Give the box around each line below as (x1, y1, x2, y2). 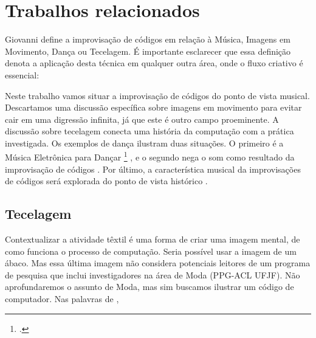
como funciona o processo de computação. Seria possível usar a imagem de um (5, 244, 297, 257)
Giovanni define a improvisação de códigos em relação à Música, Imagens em (5, 33, 290, 46)
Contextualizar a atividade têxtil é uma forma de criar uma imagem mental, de (5, 233, 300, 246)
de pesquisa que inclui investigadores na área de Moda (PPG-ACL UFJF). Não (5, 268, 300, 281)
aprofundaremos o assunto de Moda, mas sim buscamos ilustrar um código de (5, 280, 294, 293)
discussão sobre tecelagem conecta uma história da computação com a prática (5, 125, 294, 137)
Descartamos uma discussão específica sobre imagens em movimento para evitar (5, 101, 302, 114)
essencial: (5, 68, 39, 81)
